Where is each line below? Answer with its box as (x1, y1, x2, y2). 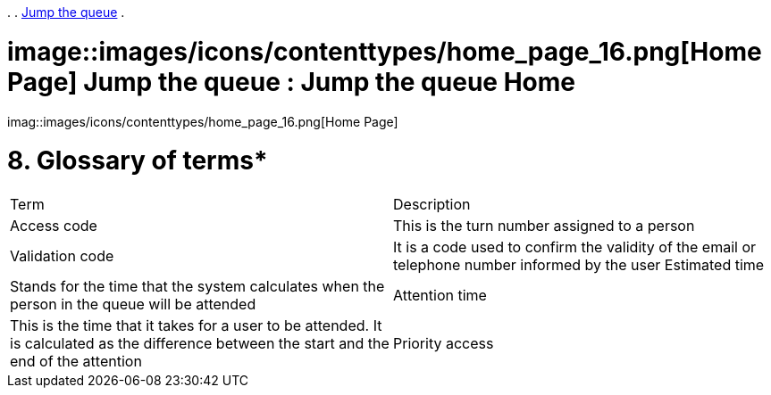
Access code (10, 217, 97, 235)
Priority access (393, 334, 494, 352)
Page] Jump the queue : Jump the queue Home (7, 66, 575, 97)
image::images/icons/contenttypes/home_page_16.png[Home (7, 36, 762, 67)
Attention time (393, 286, 487, 304)
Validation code (10, 247, 114, 265)
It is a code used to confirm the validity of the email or (393, 238, 757, 256)
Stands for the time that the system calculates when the (10, 277, 385, 295)
